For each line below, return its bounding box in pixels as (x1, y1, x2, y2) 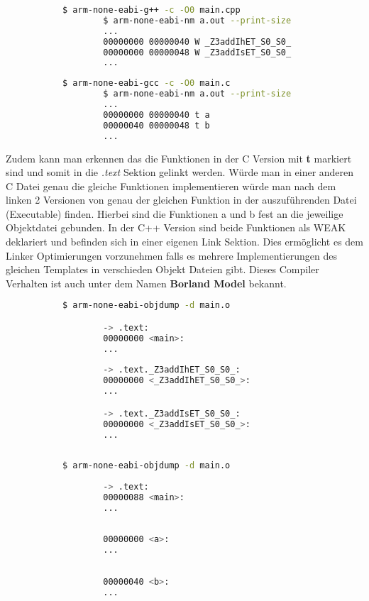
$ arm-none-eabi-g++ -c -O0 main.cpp (62, 5, 241, 15)
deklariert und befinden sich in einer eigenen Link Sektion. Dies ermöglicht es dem (6, 234, 363, 249)
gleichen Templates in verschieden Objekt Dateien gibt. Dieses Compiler (6, 262, 319, 277)
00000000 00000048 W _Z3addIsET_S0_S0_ (103, 47, 292, 57)
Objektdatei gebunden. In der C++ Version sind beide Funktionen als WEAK (6, 220, 346, 235)
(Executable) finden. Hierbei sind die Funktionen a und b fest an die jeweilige (6, 206, 343, 221)
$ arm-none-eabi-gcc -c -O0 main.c (62, 78, 231, 89)
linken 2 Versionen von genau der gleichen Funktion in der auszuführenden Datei (6, 192, 357, 207)
